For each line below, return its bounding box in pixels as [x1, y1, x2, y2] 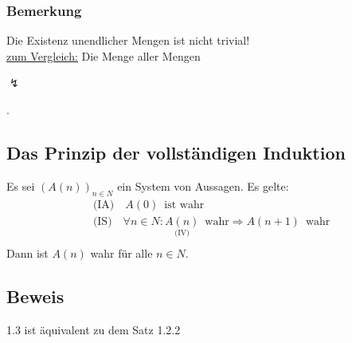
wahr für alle [90, 244, 153, 261]
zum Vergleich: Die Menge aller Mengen [6, 47, 201, 64]
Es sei [6, 177, 35, 194]
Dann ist [6, 244, 49, 261]
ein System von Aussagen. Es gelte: [117, 177, 289, 194]
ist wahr [164, 199, 205, 211]
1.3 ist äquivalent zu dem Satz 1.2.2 [6, 321, 181, 337]
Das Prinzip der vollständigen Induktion [6, 140, 346, 164]
